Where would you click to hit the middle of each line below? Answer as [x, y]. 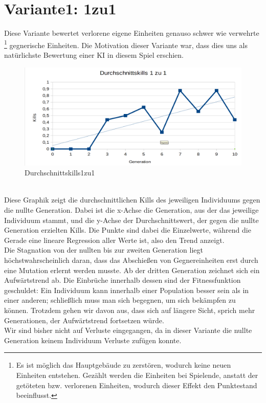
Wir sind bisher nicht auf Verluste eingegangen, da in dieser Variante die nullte [128, 330]
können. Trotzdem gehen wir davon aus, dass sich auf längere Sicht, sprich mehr [130, 310]
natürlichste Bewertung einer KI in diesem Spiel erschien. [94, 54]
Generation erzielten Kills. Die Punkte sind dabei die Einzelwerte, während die [128, 230]
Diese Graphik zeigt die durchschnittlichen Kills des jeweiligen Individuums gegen [132, 200]
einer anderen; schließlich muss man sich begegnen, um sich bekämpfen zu [120, 300]
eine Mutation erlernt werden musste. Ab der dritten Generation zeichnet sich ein [132, 270]
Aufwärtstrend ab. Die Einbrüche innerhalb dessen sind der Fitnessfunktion [123, 280]
